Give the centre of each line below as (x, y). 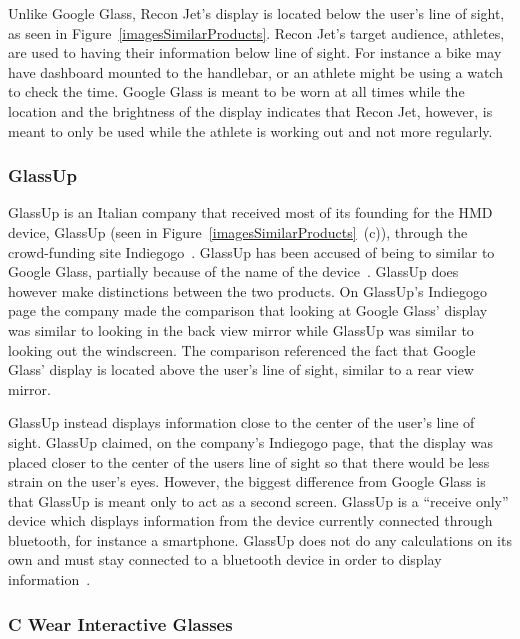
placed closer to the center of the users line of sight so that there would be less (249, 461)
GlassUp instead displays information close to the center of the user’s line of (241, 422)
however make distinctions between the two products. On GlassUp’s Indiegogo (247, 290)
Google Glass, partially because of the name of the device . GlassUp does (233, 271)
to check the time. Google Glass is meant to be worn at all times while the (236, 91)
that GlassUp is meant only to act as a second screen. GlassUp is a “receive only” (258, 500)
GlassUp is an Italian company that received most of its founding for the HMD (250, 212)
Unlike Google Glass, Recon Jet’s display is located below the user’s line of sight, (256, 13)
